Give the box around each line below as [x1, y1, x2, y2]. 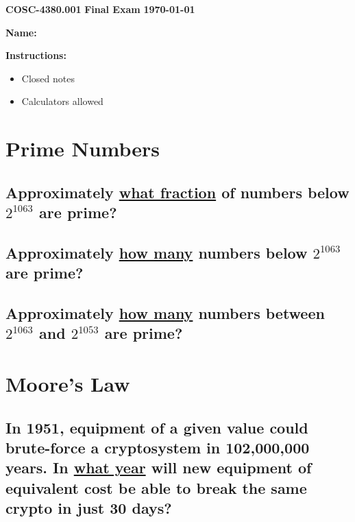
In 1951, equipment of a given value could [5, 416, 308, 438]
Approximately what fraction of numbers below [5, 181, 350, 202]
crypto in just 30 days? [5, 497, 172, 519]
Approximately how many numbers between [5, 302, 325, 324]
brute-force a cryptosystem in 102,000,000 [5, 437, 310, 458]
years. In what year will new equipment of [5, 457, 312, 478]
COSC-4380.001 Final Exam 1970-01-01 [5, 2, 195, 16]
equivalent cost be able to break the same [5, 477, 307, 498]
